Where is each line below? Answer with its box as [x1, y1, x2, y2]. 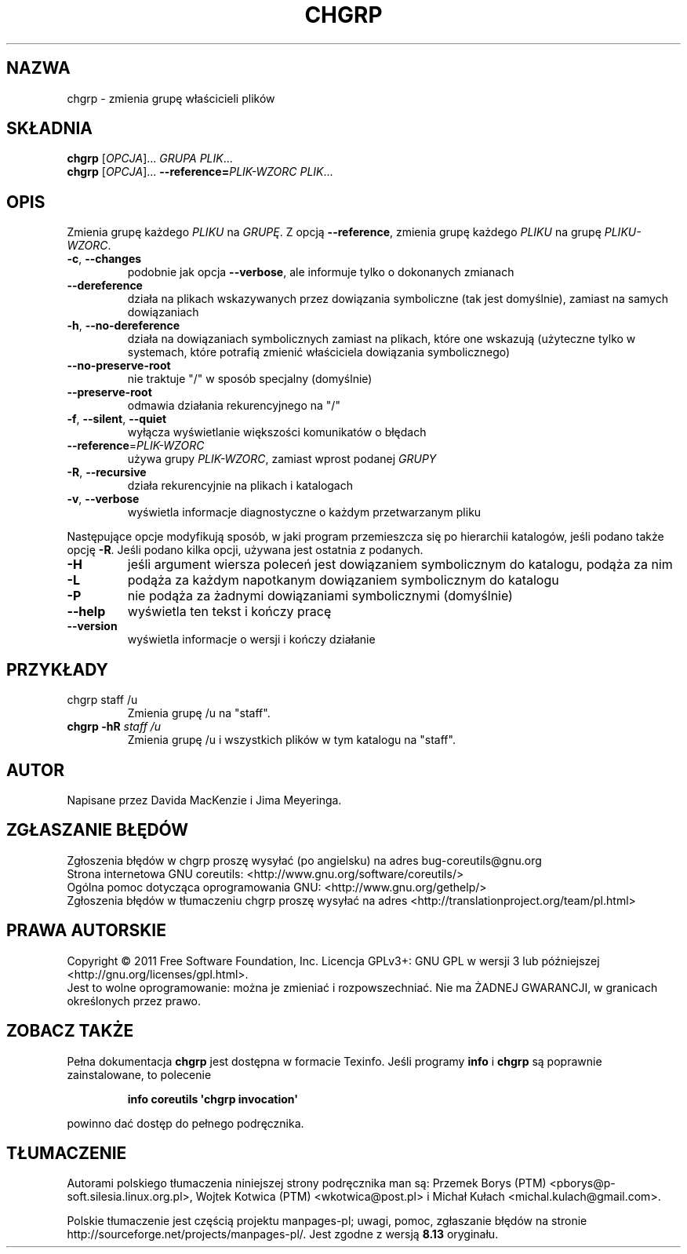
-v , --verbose [67, 492, 140, 506]
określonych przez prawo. [67, 993, 202, 1008]
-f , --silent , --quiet [67, 412, 167, 426]
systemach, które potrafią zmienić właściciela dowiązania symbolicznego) [127, 345, 511, 359]
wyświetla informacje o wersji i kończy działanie [127, 632, 376, 647]
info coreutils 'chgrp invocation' [127, 1092, 298, 1106]
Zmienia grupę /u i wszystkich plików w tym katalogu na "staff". [127, 733, 456, 747]
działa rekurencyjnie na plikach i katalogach [127, 479, 353, 493]
